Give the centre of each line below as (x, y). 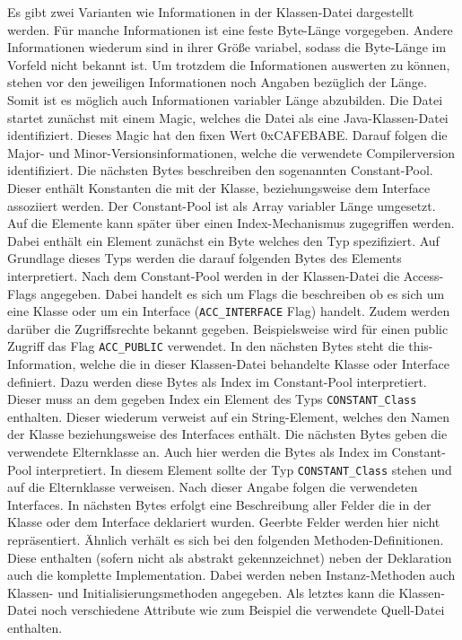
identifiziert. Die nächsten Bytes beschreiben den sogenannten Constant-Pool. (220, 170)
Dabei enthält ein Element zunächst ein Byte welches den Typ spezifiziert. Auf (223, 240)
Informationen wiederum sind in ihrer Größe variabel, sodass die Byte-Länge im (227, 47)
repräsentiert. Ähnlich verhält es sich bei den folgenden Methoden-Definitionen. (226, 540)
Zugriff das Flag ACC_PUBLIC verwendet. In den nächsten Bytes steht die (206, 346)
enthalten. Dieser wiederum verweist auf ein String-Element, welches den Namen (229, 416)
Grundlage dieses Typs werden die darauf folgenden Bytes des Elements (205, 258)
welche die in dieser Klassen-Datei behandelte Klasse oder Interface (265, 364)
